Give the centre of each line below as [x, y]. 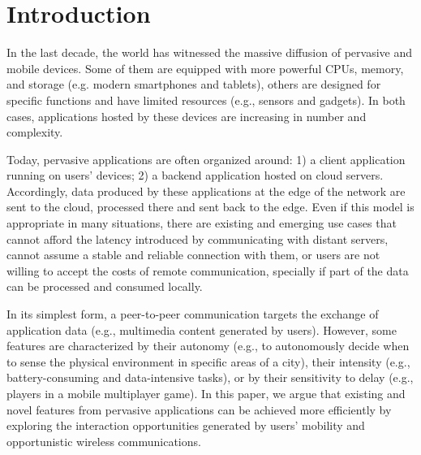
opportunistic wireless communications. [104, 441]
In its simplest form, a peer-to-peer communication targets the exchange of [193, 314]
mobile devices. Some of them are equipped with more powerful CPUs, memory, [205, 68]
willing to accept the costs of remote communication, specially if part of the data [208, 270]
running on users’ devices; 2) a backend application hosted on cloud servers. [195, 175]
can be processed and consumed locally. [105, 286]
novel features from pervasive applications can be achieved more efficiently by [199, 409]
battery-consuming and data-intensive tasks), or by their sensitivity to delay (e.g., [210, 377]
